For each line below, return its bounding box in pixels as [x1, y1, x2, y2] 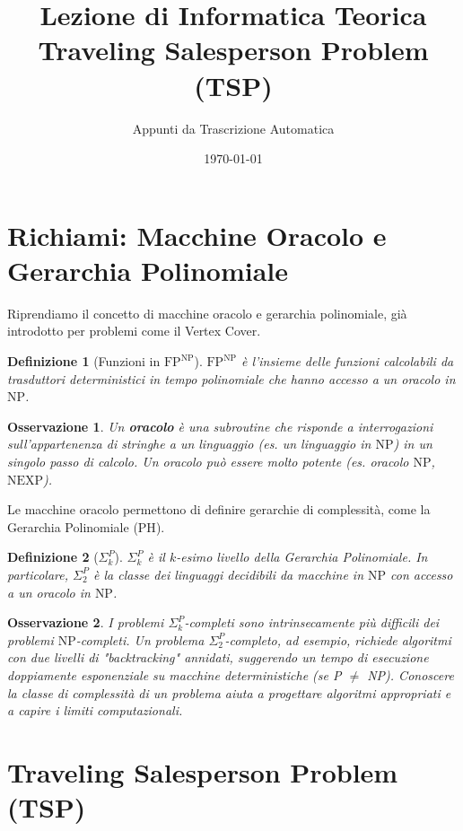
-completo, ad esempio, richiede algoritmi [224, 630, 451, 649]
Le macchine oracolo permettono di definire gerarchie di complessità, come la [7, 500, 431, 519]
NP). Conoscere [367, 665, 454, 684]
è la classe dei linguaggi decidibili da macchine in [93, 564, 363, 583]
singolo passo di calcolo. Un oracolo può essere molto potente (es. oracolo [7, 451, 409, 470]
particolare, [7, 564, 68, 583]
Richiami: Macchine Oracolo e [7, 216, 387, 253]
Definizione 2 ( [7, 547, 99, 566]
